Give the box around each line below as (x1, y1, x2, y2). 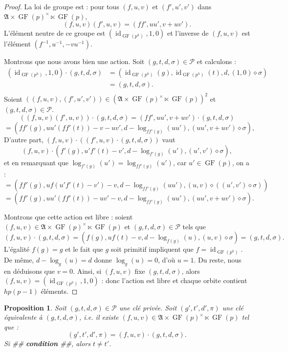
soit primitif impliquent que (111, 244, 194, 254)
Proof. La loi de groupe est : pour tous (4, 1, 119, 11)
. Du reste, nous (194, 254, 242, 264)
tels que (182, 221, 206, 231)
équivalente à (4, 312, 43, 322)
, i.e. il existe (79, 312, 119, 322)
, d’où (158, 254, 176, 264)
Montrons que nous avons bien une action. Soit (4, 56, 145, 66)
